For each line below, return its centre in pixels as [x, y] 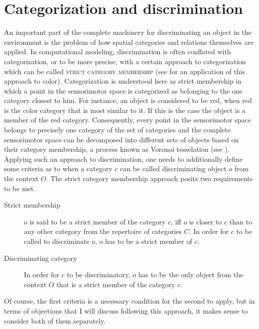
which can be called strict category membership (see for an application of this [125, 71]
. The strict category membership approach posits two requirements [149, 178]
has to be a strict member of [149, 241]
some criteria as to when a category [58, 168]
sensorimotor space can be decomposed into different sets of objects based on [122, 139]
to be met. [20, 188]
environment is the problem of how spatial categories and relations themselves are [129, 42]
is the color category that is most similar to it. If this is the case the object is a [125, 110]
